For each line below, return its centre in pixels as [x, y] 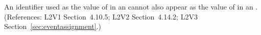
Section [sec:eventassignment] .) [53, 26]
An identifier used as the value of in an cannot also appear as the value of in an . [131, 6]
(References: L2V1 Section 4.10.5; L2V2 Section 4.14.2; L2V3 [101, 16]
